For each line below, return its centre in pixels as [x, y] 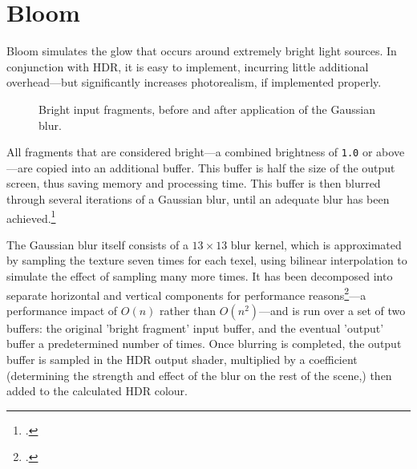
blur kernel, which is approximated [316, 244]
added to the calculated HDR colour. [97, 391]
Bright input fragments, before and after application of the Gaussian [207, 109]
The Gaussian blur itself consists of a [97, 244]
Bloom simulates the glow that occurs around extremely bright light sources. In [202, 51]
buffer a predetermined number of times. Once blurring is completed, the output [204, 344]
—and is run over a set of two [332, 310]
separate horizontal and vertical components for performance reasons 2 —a [186, 293]
